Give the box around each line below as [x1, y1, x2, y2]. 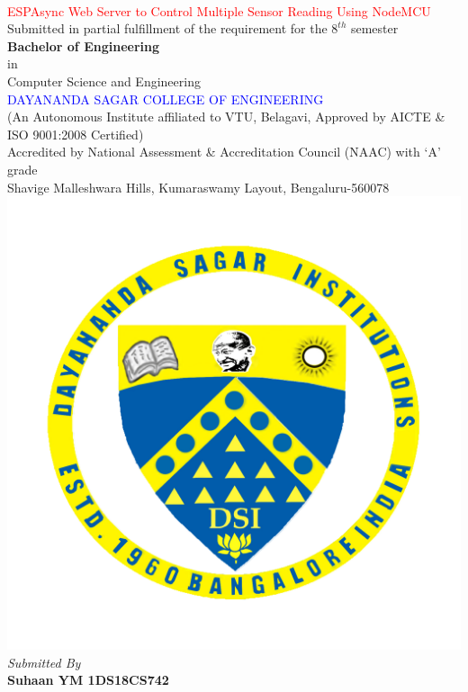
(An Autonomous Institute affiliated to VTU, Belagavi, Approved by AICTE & [7, 107, 445, 126]
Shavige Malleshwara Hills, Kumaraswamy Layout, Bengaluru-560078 [7, 177, 390, 196]
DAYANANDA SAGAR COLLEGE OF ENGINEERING [7, 89, 324, 108]
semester [350, 19, 399, 38]
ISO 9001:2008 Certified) [7, 124, 144, 143]
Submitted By [7, 652, 81, 671]
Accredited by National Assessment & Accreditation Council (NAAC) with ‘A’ [7, 142, 441, 161]
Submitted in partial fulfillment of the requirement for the [7, 19, 328, 38]
